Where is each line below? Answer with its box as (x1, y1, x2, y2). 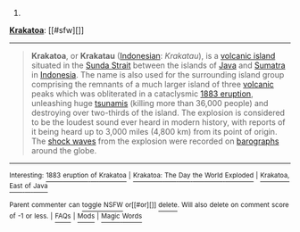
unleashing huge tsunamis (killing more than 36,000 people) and (30, 98, 269, 108)
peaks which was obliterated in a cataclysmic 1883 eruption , (30, 88, 254, 99)
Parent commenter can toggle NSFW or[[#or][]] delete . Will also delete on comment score (9, 201, 289, 210)
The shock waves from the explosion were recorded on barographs (30, 136, 279, 146)
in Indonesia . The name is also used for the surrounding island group (30, 70, 285, 79)
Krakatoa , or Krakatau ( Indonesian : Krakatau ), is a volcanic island (30, 51, 276, 61)
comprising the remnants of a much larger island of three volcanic (30, 79, 274, 89)
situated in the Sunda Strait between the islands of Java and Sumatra (30, 60, 286, 70)
